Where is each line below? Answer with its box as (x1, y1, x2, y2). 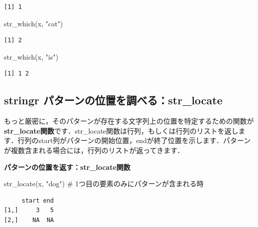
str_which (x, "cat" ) (4, 18, 63, 28)
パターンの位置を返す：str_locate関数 (4, 161, 131, 172)
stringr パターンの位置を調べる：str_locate (4, 92, 223, 108)
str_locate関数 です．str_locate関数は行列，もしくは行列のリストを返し (4, 125, 239, 136)
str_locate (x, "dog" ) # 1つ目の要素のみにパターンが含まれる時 (4, 178, 204, 189)
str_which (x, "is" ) (4, 51, 59, 62)
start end (21, 197, 54, 204)
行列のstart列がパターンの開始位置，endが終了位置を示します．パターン (17, 135, 251, 146)
